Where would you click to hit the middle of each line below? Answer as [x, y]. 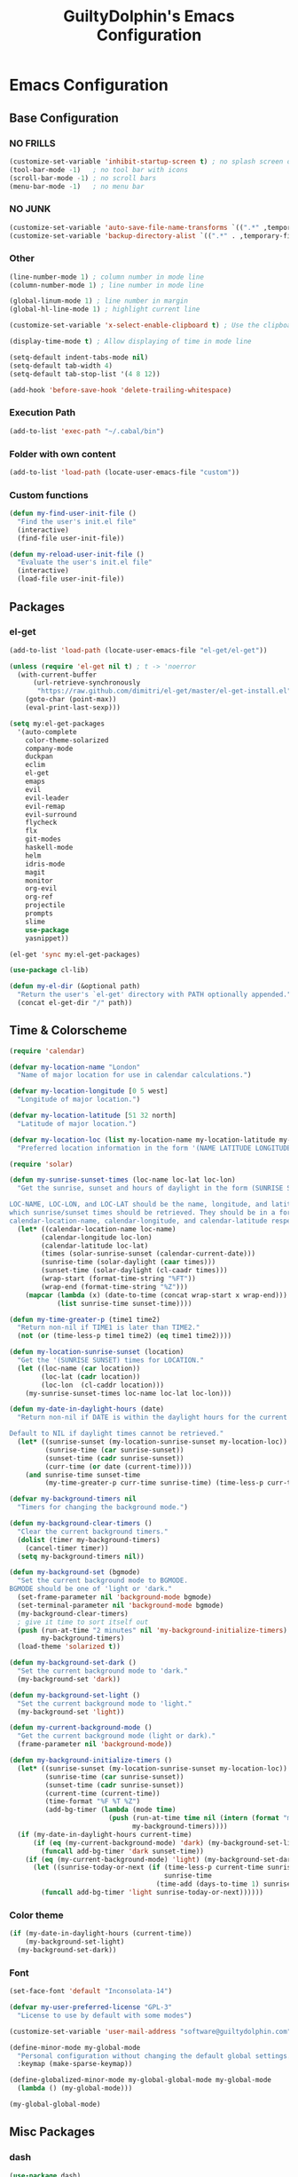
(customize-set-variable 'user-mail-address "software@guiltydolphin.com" [150, 2031]
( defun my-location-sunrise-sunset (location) [97, 1352]
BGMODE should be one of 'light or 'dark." [91, 1589]
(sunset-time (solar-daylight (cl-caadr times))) [134, 1271]
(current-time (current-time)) [103, 1793]
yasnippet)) [47, 938]
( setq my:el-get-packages [57, 724]
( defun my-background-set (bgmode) [75, 1572]
